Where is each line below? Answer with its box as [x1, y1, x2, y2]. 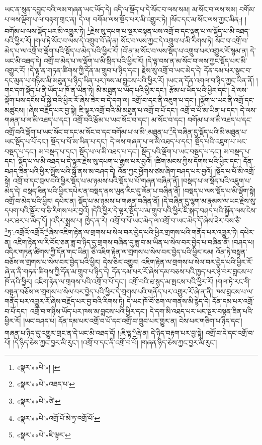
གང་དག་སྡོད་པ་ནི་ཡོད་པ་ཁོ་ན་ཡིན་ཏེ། [5, 85, 94, 95]
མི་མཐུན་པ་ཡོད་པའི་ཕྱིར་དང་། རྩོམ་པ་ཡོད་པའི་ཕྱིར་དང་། [96, 85, 229, 95]
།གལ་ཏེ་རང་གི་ [216, 276, 251, 286]
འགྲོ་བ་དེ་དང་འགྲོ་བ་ [205, 327, 254, 338]
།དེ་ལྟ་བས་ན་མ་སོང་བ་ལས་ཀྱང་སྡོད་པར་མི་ [146, 55, 247, 66]
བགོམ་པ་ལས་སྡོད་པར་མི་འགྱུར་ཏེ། [5, 25, 85, 36]
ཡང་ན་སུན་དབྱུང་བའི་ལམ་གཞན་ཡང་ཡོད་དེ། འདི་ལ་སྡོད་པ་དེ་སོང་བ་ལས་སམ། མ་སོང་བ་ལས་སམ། [5, 4, 237, 14]
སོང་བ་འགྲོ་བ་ [215, 35, 248, 46]
